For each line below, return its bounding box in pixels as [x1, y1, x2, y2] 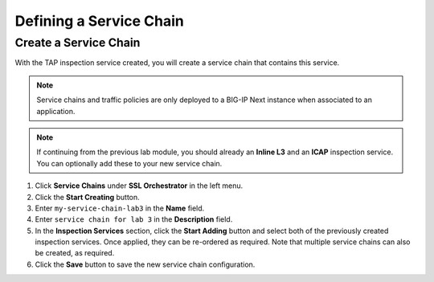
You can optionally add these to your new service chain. [36, 158, 223, 168]
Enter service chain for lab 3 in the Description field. [35, 215, 233, 224]
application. [36, 106, 76, 116]
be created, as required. [35, 248, 115, 258]
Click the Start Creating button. [35, 192, 140, 202]
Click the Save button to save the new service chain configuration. [35, 260, 256, 269]
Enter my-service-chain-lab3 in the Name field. [35, 203, 205, 213]
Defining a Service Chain [14, 12, 184, 30]
